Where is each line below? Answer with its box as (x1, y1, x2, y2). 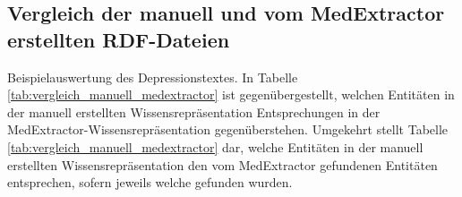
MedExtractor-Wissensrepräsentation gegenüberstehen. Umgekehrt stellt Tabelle (7, 120, 449, 139)
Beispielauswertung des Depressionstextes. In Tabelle (7, 67, 298, 86)
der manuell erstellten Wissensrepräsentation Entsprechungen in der (7, 102, 381, 121)
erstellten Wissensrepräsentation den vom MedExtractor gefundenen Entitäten (7, 155, 438, 174)
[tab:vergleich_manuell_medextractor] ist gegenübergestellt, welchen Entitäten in (7, 85, 455, 104)
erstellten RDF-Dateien (7, 25, 230, 53)
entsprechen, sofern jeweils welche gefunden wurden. (7, 173, 293, 192)
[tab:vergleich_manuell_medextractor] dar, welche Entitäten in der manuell (7, 137, 423, 156)
